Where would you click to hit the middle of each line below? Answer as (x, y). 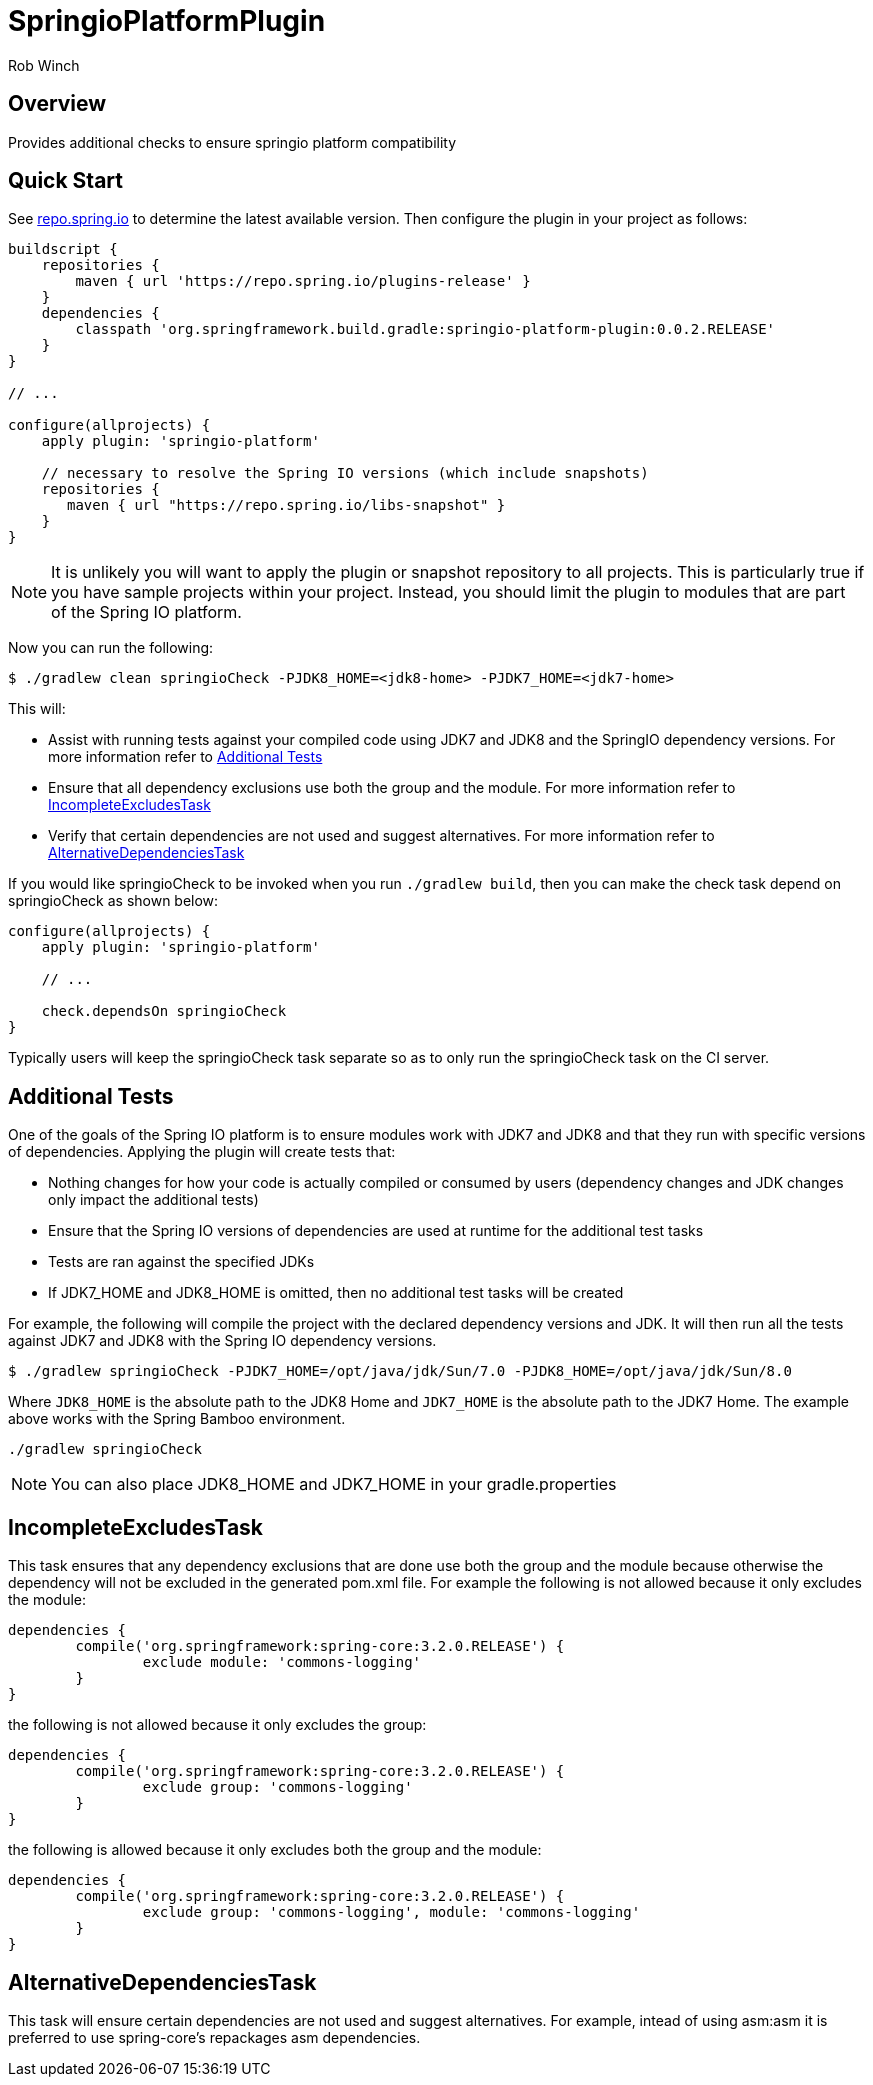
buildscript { (63, 249)
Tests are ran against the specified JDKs (181, 1262)
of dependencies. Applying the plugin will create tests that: (202, 1152)
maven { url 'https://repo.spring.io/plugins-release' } (303, 281)
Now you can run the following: (111, 648)
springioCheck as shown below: (113, 901)
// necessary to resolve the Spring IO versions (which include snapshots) (345, 473)
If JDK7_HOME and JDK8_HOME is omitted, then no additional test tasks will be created (336, 1293)
